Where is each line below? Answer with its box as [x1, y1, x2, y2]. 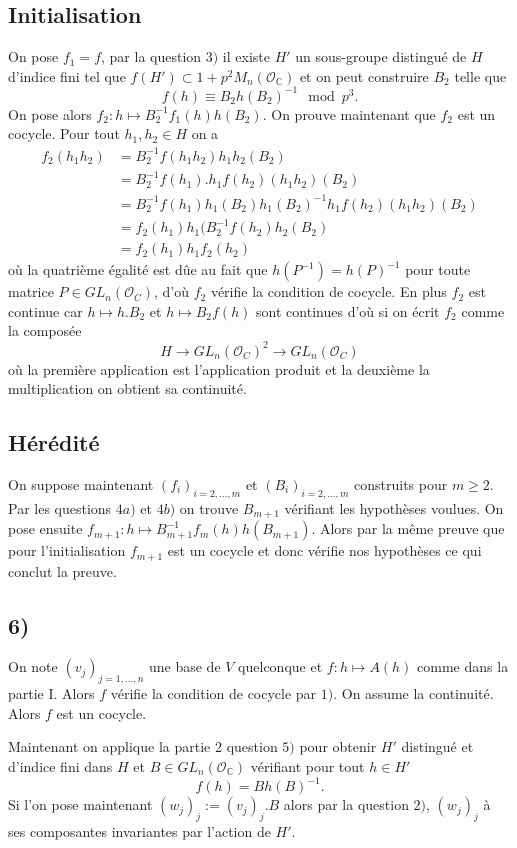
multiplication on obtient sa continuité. [8, 378, 247, 399]
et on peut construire [299, 65, 429, 86]
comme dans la [417, 656, 509, 677]
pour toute [405, 259, 471, 280]
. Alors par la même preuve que [311, 518, 505, 539]
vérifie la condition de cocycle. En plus [210, 281, 447, 302]
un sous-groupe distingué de [295, 46, 467, 67]
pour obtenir [299, 736, 377, 757]
